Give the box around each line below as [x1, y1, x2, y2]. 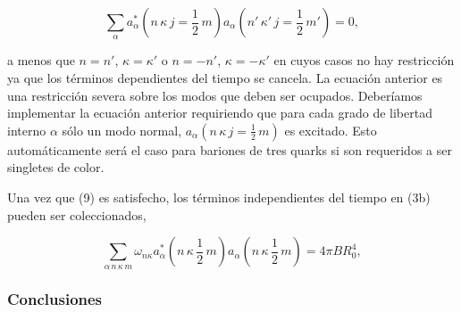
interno [7, 120, 46, 139]
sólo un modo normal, [62, 120, 182, 139]
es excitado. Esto [284, 120, 377, 139]
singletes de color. [7, 158, 105, 177]
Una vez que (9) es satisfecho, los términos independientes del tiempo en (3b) [7, 187, 431, 206]
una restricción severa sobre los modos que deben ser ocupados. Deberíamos [7, 86, 423, 104]
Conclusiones [7, 288, 103, 310]
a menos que [7, 51, 75, 70]
